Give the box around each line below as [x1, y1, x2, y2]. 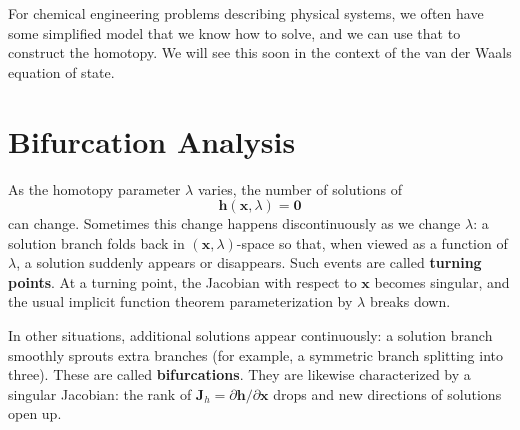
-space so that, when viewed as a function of [236, 232, 508, 253]
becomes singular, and [374, 271, 510, 292]
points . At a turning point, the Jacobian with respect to [8, 271, 357, 292]
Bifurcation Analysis [8, 120, 296, 161]
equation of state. [8, 61, 115, 82]
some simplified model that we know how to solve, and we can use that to [8, 22, 461, 43]
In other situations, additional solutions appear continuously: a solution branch [8, 325, 493, 346]
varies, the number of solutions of [197, 178, 403, 199]
